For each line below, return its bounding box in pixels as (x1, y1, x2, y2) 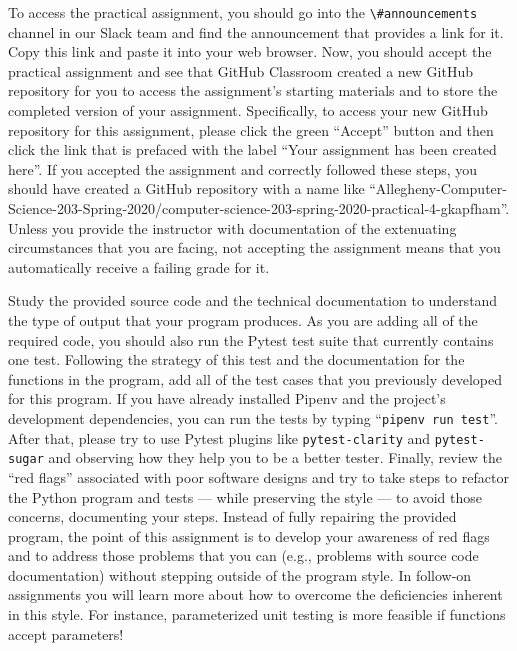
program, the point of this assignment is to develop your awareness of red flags (8, 525, 490, 546)
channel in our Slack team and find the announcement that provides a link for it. (8, 21, 504, 42)
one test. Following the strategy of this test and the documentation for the (8, 349, 465, 370)
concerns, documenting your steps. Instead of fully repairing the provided (8, 506, 457, 527)
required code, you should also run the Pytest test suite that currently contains (8, 329, 494, 350)
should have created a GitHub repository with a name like (8, 178, 365, 199)
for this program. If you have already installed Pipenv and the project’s (8, 388, 446, 409)
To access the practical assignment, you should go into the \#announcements (8, 2, 478, 22)
